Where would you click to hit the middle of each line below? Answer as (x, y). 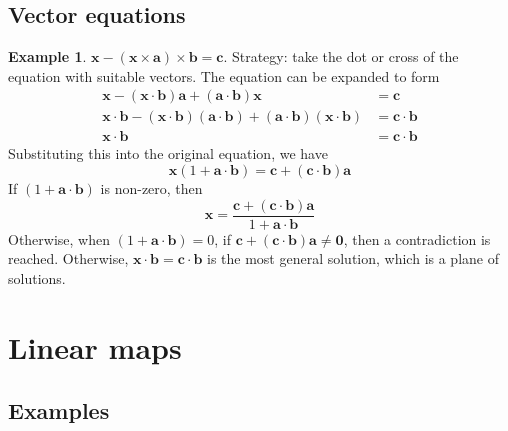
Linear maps (95, 346)
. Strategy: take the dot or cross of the (341, 56)
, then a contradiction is (417, 238)
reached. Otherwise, (68, 258)
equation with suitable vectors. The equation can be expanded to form (224, 75)
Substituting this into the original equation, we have (168, 153)
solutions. (37, 277)
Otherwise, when (59, 238)
